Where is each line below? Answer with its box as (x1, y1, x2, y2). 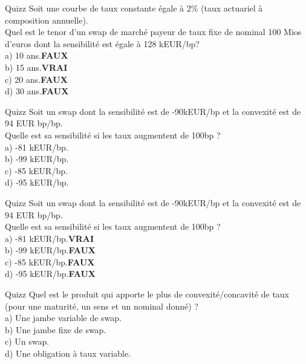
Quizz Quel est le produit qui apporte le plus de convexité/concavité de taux (5, 288, 290, 301)
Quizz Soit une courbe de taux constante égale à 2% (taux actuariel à (5, 2, 263, 14)
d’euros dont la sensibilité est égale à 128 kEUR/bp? (5, 37, 200, 50)
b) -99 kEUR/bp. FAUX (5, 244, 96, 256)
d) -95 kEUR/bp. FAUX (5, 267, 96, 280)
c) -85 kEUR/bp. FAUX (5, 255, 95, 268)
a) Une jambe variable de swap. (5, 311, 122, 324)
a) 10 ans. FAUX (5, 49, 68, 62)
